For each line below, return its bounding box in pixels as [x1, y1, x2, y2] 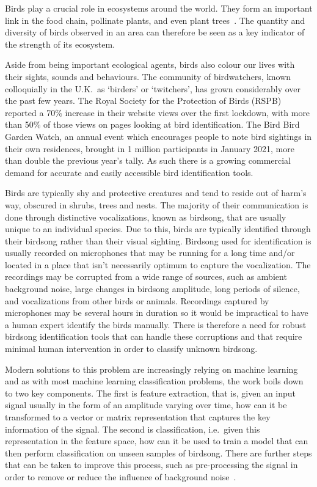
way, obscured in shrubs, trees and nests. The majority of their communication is [5, 198, 308, 211]
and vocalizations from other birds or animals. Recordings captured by [5, 294, 269, 307]
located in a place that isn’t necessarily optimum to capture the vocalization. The [5, 258, 311, 271]
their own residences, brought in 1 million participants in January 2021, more [5, 142, 294, 155]
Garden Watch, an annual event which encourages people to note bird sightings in [5, 130, 312, 142]
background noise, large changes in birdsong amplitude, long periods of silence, [5, 282, 300, 295]
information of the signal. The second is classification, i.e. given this [5, 422, 260, 435]
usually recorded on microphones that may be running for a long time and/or [5, 246, 295, 259]
